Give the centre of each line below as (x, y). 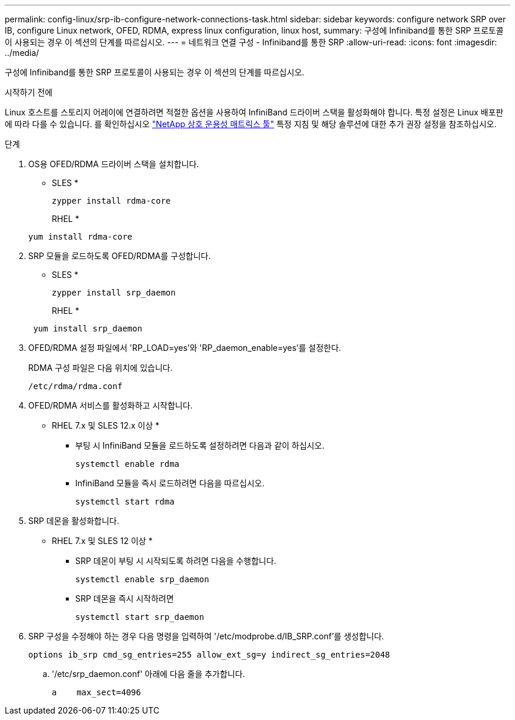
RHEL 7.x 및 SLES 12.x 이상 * (106, 425)
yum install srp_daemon (88, 329)
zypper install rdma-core (111, 201)
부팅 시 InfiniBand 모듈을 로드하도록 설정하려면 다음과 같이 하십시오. (200, 445)
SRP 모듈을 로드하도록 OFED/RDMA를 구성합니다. (120, 256)
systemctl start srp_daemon (140, 617)
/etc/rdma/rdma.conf (76, 386)
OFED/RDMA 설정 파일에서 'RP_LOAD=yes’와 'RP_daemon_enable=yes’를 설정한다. (185, 348)
